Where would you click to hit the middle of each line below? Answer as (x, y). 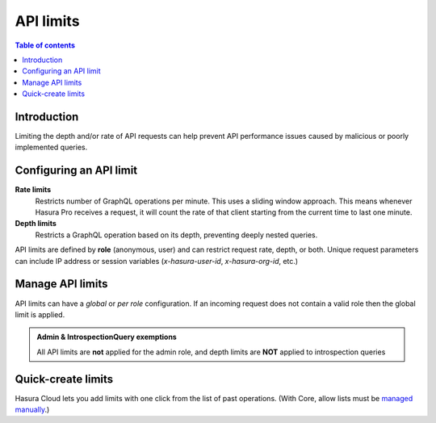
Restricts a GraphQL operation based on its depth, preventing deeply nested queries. (176, 235)
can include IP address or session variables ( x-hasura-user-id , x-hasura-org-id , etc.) (157, 261)
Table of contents (45, 45)
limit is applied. (40, 314)
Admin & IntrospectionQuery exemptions (107, 337)
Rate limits (33, 190)
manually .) (32, 410)
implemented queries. (51, 147)
